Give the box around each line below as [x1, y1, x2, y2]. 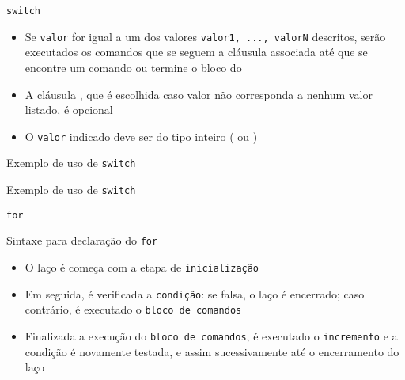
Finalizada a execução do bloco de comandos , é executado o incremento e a [25, 327, 398, 344]
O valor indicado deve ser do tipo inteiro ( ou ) [25, 127, 258, 144]
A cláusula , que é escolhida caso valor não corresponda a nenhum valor [25, 85, 373, 102]
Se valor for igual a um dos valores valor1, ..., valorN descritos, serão [25, 28, 386, 44]
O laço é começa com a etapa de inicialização [25, 258, 259, 275]
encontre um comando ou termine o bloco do [25, 59, 242, 75]
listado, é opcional [25, 101, 113, 118]
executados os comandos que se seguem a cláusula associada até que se [25, 44, 368, 60]
